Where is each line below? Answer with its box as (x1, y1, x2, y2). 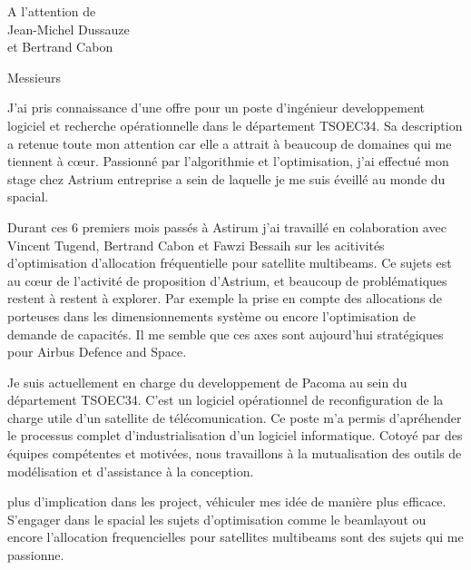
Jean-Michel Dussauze (7, 19, 130, 38)
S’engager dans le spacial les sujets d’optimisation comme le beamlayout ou (7, 509, 427, 528)
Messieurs (7, 67, 61, 86)
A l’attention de (7, 2, 96, 20)
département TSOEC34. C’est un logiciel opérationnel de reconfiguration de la (7, 390, 444, 409)
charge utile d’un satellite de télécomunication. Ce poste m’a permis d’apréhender (7, 408, 462, 427)
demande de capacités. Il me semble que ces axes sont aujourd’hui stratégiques (7, 324, 444, 343)
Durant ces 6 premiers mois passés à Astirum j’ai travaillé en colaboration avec (7, 217, 446, 236)
